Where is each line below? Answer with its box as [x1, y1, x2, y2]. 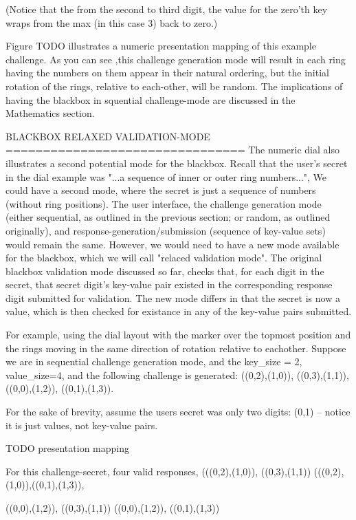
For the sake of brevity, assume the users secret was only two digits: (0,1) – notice [5, 404, 351, 419]
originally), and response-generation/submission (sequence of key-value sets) [5, 223, 326, 237]
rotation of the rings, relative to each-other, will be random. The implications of [5, 78, 343, 93]
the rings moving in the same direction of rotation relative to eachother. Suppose [5, 340, 346, 355]
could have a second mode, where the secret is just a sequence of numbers [5, 183, 316, 197]
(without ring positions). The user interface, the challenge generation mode [5, 196, 322, 210]
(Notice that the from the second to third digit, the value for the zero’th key [5, 2, 328, 16]
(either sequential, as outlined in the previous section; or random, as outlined [5, 210, 331, 224]
